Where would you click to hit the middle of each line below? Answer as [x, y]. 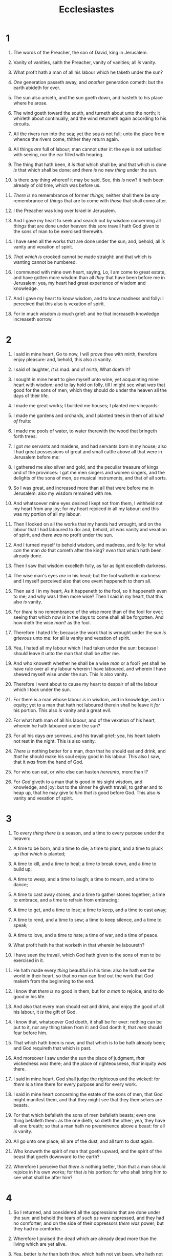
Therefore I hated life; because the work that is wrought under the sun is [90, 632]
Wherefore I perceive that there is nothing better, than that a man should [89, 1166]
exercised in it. [29, 960]
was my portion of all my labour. [47, 514]
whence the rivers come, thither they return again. [66, 139]
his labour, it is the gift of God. [45, 1012]
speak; [20, 925]
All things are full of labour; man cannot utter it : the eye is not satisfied [87, 149]
